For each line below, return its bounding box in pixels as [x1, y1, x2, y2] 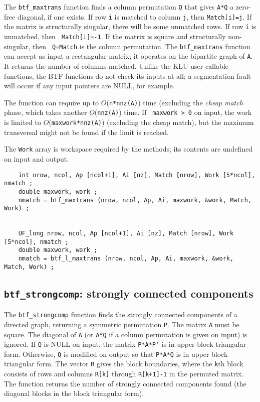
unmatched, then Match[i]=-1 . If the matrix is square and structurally [4, 31, 226, 41]
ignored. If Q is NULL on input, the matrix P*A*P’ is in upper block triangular [4, 339, 246, 349]
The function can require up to [4, 97, 99, 107]
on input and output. [4, 153, 69, 164]
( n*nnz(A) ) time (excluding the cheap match [106, 97, 243, 107]
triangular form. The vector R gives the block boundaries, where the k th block [4, 358, 243, 369]
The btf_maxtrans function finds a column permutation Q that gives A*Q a [4, 2, 234, 12]
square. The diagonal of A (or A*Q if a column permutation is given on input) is [4, 329, 247, 339]
